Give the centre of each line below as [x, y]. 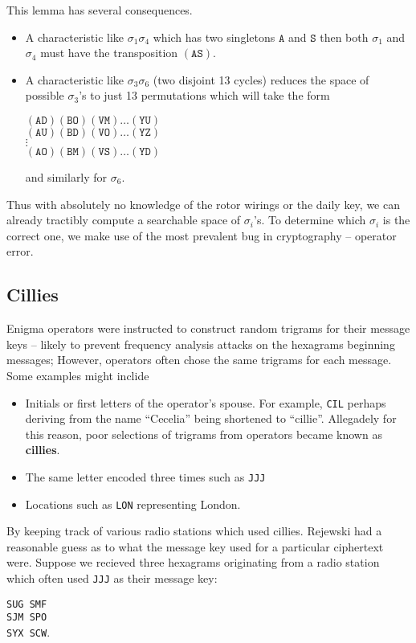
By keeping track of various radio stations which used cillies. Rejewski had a [194, 531]
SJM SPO [27, 618]
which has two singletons [214, 37]
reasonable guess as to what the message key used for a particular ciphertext [195, 546]
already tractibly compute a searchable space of [124, 220]
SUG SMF [27, 604]
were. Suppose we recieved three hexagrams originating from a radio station [193, 562]
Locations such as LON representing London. [133, 504]
